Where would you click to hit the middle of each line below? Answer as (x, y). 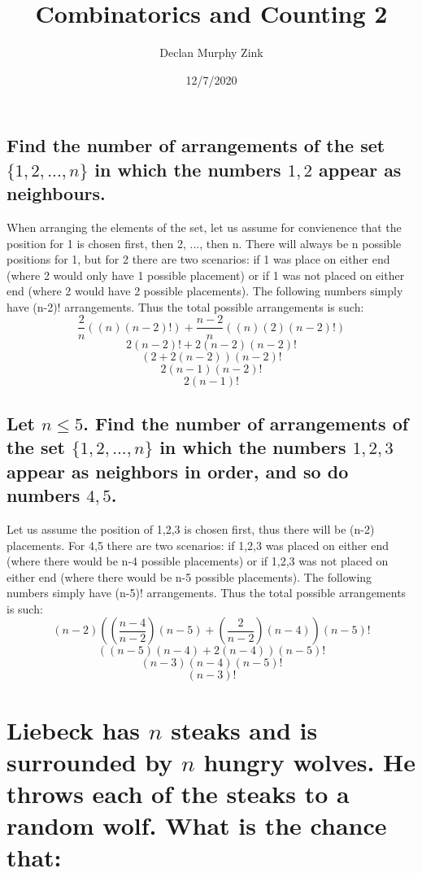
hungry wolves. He (310, 761)
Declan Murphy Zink (211, 52)
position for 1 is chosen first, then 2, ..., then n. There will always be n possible (204, 243)
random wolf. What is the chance (197, 825)
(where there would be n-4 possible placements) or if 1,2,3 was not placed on (198, 561)
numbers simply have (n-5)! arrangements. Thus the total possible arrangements (207, 593)
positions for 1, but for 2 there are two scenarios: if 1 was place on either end (198, 259)
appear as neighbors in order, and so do (178, 471)
